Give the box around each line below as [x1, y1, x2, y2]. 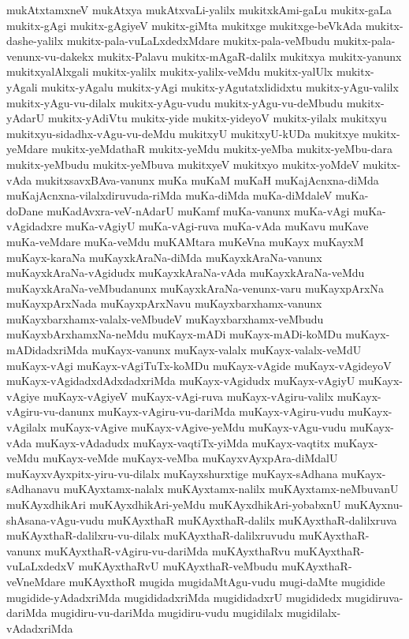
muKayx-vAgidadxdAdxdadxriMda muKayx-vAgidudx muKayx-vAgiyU [6, 372, 355, 389]
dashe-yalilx [6, 32, 64, 49]
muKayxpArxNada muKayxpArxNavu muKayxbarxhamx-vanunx [6, 295, 322, 312]
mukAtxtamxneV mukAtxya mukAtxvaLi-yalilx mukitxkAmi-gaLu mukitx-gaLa [6, 2, 392, 17]
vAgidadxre [6, 218, 62, 234]
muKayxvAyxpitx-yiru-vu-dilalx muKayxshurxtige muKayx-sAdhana [6, 465, 338, 481]
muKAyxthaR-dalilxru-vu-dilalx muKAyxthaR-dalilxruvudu [6, 527, 296, 544]
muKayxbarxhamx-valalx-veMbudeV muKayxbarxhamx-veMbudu [6, 310, 324, 327]
